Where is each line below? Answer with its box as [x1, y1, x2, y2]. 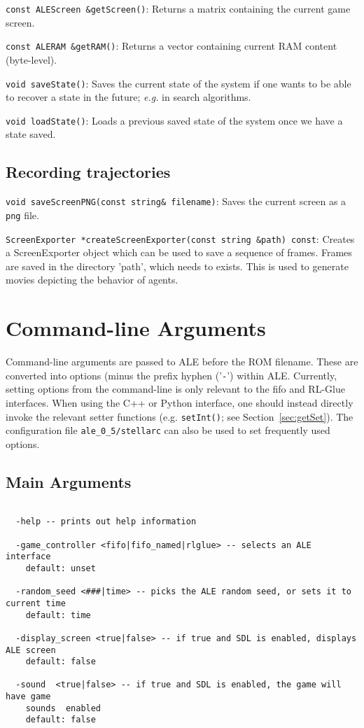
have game [6, 692, 51, 702]
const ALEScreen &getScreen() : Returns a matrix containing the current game [6, 1, 351, 15]
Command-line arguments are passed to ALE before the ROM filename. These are [6, 354, 358, 369]
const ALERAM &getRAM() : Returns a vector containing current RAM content [6, 38, 337, 53]
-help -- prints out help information [15, 517, 197, 527]
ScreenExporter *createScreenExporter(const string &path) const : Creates [6, 231, 355, 246]
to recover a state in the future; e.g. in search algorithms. [6, 90, 251, 104]
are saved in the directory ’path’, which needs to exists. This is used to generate [6, 258, 349, 273]
